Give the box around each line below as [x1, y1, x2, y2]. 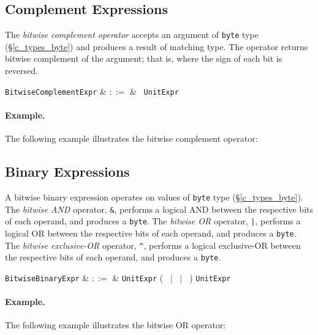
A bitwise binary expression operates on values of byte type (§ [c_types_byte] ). [5, 190, 303, 203]
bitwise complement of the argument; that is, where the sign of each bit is [5, 52, 282, 65]
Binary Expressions [5, 162, 130, 181]
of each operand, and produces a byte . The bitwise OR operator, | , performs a [5, 215, 301, 227]
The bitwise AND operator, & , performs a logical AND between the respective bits [5, 202, 313, 215]
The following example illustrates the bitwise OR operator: [5, 318, 226, 331]
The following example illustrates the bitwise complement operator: [5, 132, 258, 145]
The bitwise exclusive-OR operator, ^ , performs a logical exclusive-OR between [5, 238, 301, 251]
